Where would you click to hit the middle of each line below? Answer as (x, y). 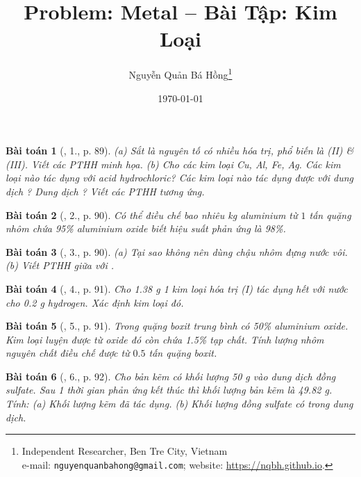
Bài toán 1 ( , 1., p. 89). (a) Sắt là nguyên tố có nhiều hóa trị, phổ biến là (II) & (180, 151)
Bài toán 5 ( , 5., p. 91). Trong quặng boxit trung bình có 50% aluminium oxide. (177, 326)
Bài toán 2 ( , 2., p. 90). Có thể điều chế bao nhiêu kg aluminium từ (152, 215)
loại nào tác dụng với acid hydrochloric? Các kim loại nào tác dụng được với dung (179, 178)
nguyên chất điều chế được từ (68, 353)
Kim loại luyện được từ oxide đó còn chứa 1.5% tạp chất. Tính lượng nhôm (165, 339)
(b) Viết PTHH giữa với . (60, 265)
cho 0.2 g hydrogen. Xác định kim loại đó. (95, 302)
